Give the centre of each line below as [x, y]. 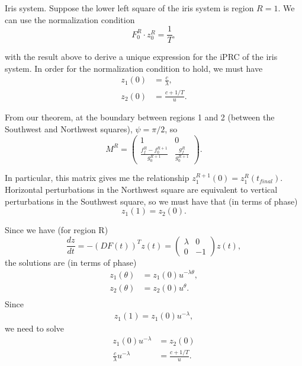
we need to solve [34, 328]
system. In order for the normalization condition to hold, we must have [134, 68]
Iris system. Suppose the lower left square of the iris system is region [129, 7]
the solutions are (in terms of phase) [71, 262]
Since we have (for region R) [57, 230]
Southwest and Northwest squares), [69, 128]
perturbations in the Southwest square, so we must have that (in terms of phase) [151, 201]
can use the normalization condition [70, 19]
